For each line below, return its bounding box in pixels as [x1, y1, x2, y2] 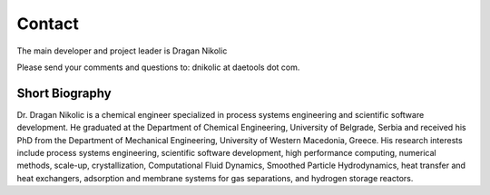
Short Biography [16, 85, 113, 101]
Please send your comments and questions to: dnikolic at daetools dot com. [16, 62, 300, 73]
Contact [16, 14, 79, 34]
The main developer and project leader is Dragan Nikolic [16, 45, 228, 56]
